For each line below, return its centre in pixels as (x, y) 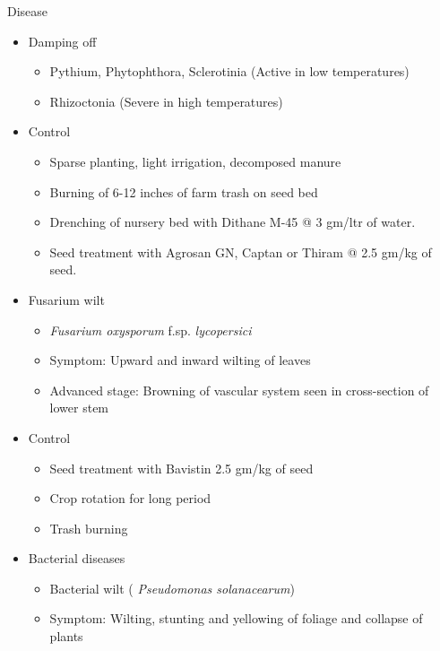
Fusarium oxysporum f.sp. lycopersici (151, 330)
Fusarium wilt (66, 299)
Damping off (62, 41)
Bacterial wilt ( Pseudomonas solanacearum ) (172, 588)
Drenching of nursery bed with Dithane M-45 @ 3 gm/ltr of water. (233, 222)
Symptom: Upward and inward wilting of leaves (180, 360)
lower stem (79, 408)
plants (66, 636)
